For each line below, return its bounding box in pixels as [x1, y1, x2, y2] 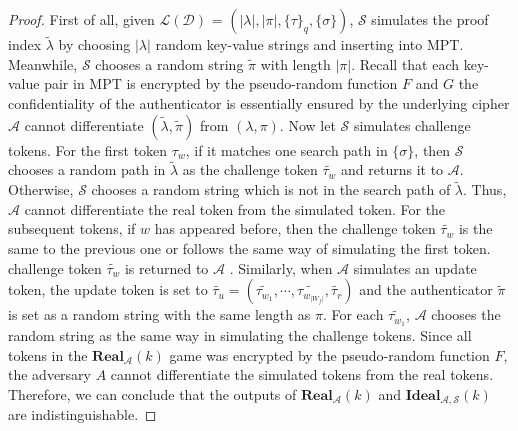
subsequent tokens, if [8, 218, 136, 239]
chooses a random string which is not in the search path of [91, 179, 451, 200]
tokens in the [8, 344, 88, 365]
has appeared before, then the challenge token [154, 218, 436, 239]
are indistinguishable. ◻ [8, 404, 157, 425]
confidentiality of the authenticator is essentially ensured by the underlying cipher [8, 93, 510, 113]
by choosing [58, 34, 131, 55]
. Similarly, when [229, 257, 333, 278]
